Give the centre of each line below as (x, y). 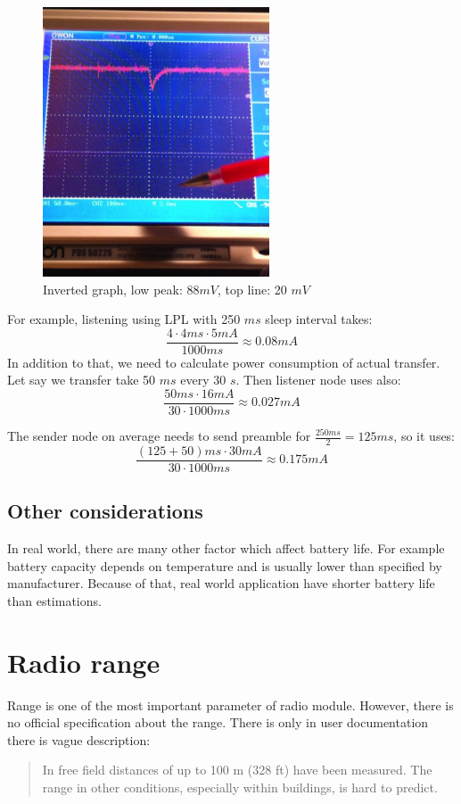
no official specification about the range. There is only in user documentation (218, 722)
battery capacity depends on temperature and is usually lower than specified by (225, 565)
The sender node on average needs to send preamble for (159, 435)
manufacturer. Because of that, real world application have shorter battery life (221, 583)
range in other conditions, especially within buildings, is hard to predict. (240, 787)
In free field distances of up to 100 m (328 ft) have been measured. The (237, 770)
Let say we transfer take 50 (82, 380)
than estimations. (54, 600)
